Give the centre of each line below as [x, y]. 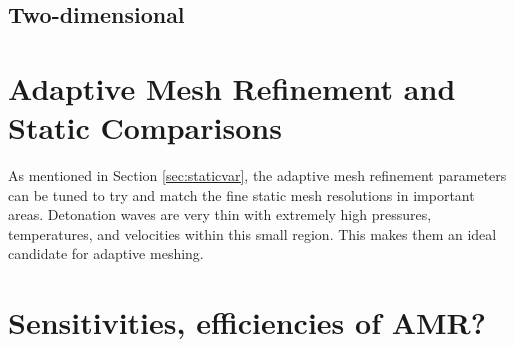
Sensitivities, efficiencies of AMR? [247, 322]
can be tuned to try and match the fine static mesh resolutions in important [241, 194]
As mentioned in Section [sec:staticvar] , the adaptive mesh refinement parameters [257, 175]
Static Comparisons [145, 127]
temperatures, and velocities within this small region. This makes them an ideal [252, 233]
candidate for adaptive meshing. [106, 253]
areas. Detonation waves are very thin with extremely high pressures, [220, 214]
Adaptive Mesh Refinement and [232, 87]
